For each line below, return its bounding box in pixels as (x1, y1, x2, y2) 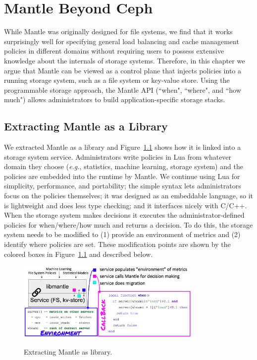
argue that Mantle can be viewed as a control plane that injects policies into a (4, 65, 242, 75)
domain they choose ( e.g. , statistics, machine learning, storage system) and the (4, 161, 243, 172)
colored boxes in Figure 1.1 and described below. (4, 248, 153, 259)
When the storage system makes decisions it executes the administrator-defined (4, 210, 245, 220)
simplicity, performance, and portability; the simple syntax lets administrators (4, 180, 241, 191)
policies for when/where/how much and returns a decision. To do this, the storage (4, 219, 253, 230)
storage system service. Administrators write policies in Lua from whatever (4, 151, 232, 162)
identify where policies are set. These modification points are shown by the (4, 239, 231, 249)
